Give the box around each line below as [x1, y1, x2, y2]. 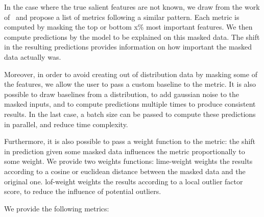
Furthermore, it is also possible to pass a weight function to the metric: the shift [4, 136, 256, 147]
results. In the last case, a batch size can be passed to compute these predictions [4, 108, 256, 119]
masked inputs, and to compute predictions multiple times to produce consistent [4, 99, 256, 109]
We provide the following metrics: [4, 203, 109, 213]
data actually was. [4, 51, 61, 62]
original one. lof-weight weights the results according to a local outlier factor [4, 176, 243, 186]
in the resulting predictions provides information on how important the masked [4, 41, 252, 52]
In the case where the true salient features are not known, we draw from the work [4, 2, 260, 12]
